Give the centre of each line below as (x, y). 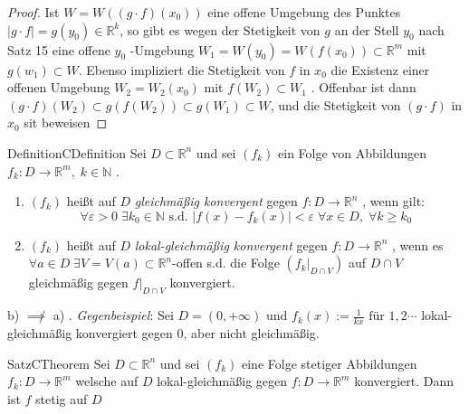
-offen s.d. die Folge (226, 263)
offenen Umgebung (59, 87)
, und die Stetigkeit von (335, 104)
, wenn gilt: (393, 201)
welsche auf (107, 381)
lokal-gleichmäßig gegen (222, 381)
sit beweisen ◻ (66, 122)
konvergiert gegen (124, 332)
